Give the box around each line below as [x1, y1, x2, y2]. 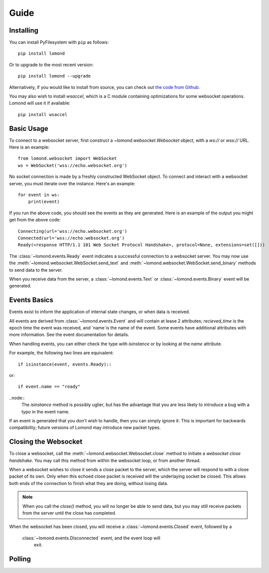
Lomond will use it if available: [9, 100, 71, 106]
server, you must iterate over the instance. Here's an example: [9, 180, 136, 186]
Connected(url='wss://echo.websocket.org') [18, 235, 125, 241]
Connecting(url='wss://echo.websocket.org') [18, 228, 128, 234]
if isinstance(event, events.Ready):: [18, 361, 112, 367]
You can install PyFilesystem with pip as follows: [9, 40, 109, 45]
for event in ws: [18, 192, 60, 198]
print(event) [28, 199, 60, 205]
